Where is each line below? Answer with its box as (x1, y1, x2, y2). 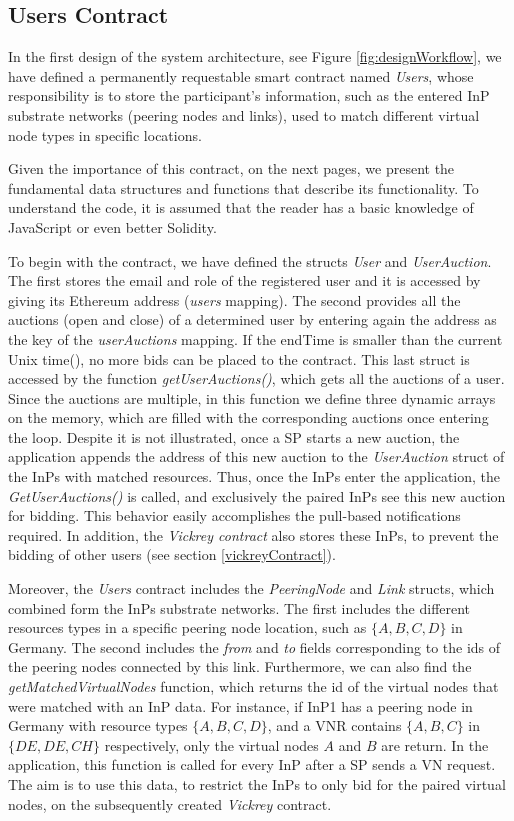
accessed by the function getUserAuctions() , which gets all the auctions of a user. (8, 368, 505, 389)
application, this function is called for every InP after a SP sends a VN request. (8, 754, 496, 775)
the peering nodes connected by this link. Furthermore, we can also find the (8, 656, 472, 677)
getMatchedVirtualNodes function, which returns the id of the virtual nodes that (8, 676, 499, 697)
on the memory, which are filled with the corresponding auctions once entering (8, 407, 489, 428)
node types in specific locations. (8, 124, 202, 145)
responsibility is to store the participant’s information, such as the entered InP (8, 85, 490, 106)
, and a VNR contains (267, 715, 402, 736)
